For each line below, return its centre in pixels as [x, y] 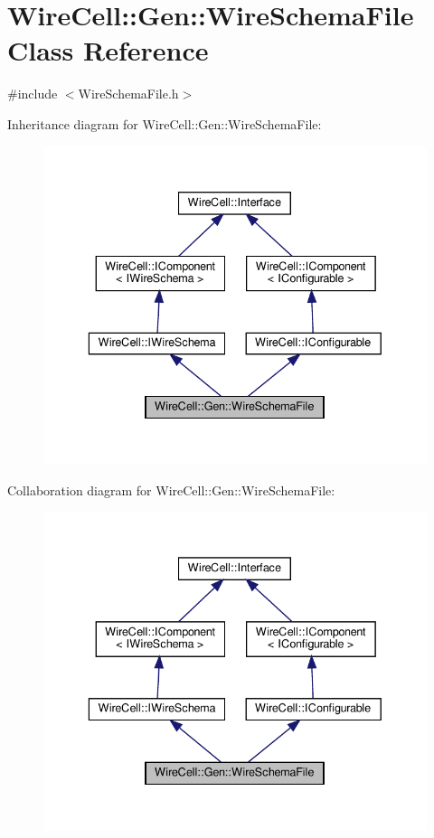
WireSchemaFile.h [128, 94]
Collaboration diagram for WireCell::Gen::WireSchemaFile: [171, 490]
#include [33, 94]
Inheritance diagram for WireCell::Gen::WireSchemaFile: [165, 123]
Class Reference [108, 50]
